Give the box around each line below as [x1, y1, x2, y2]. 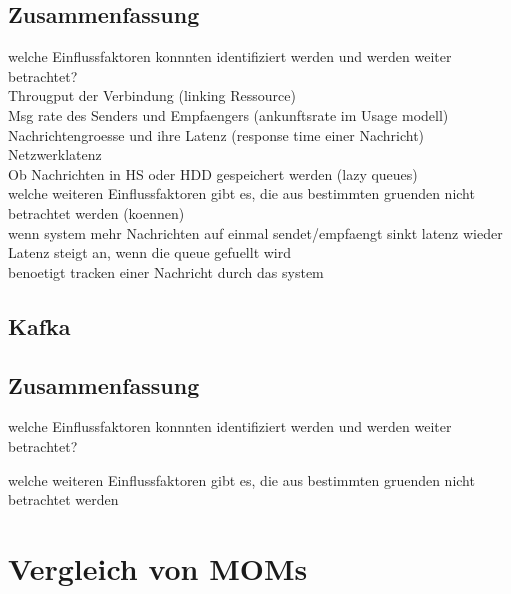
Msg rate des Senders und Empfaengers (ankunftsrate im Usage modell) [8, 104, 449, 125]
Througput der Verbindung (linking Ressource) [8, 85, 296, 106]
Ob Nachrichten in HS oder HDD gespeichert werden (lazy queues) [8, 163, 418, 184]
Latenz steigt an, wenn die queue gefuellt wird [8, 242, 292, 263]
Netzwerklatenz [8, 144, 102, 165]
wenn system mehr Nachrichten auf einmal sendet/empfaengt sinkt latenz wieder [8, 222, 503, 243]
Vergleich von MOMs [8, 547, 308, 588]
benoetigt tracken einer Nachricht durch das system [8, 261, 324, 282]
